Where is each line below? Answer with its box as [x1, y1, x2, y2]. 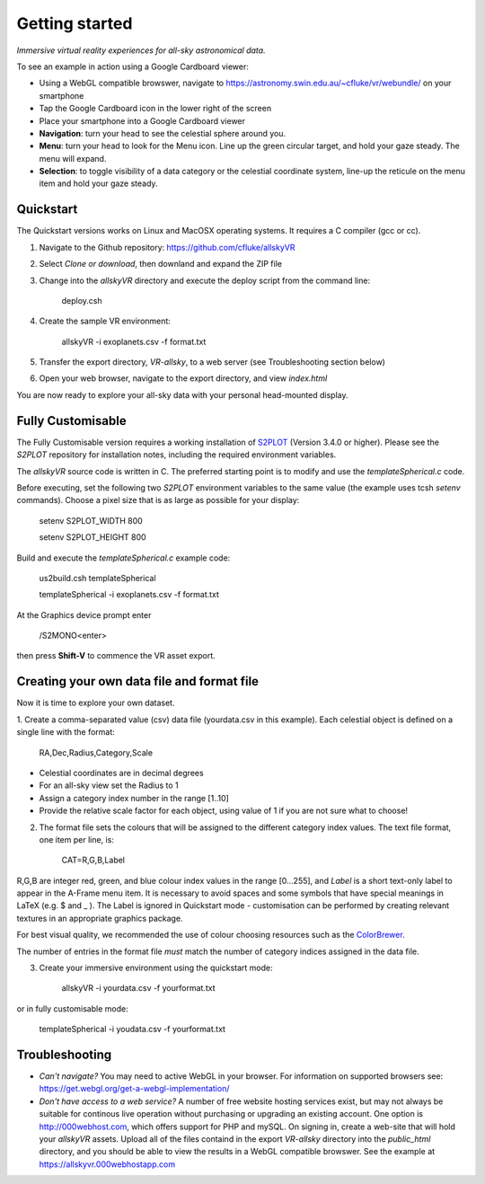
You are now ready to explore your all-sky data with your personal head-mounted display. [16, 389, 348, 400]
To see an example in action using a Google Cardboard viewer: [16, 61, 249, 72]
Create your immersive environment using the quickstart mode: [39, 962, 273, 974]
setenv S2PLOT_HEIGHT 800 [39, 532, 147, 543]
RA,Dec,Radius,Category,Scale [39, 747, 153, 758]
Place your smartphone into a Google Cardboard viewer [39, 115, 246, 126]
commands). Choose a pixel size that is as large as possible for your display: [16, 495, 300, 506]
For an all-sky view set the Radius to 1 [39, 780, 179, 791]
